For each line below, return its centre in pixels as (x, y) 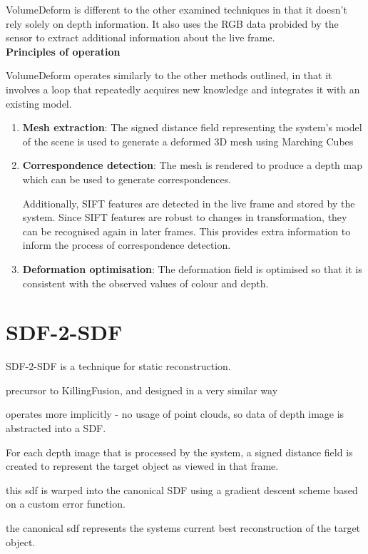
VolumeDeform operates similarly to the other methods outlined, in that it (169, 75)
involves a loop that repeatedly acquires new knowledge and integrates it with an (183, 89)
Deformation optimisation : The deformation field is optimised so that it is (192, 268)
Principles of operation (63, 51)
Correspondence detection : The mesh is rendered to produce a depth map (192, 165)
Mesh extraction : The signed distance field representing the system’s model (192, 127)
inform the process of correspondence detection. (127, 245)
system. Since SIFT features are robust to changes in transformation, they (185, 217)
